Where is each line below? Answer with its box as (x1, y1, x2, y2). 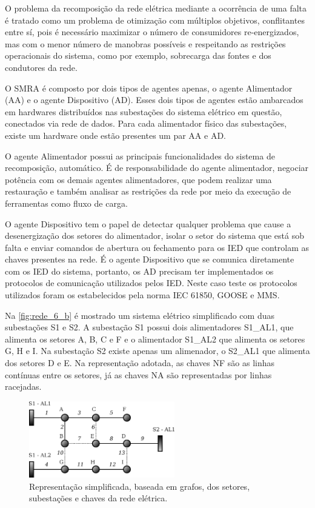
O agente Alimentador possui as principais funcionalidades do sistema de (5, 149, 275, 162)
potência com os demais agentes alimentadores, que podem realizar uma (5, 173, 272, 185)
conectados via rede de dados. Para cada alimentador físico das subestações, (5, 117, 287, 130)
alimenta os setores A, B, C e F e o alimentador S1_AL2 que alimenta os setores (5, 332, 305, 345)
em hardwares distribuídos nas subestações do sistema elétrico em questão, (5, 105, 282, 118)
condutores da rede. (5, 61, 78, 73)
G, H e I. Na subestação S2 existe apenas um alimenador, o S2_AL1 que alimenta (5, 344, 310, 357)
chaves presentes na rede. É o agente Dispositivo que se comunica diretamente (5, 253, 294, 266)
